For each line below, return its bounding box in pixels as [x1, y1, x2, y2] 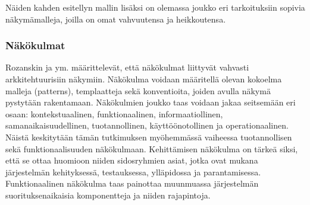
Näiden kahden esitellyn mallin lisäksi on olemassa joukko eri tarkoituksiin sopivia [5, 1, 305, 13]
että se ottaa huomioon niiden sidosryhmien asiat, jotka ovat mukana [5, 154, 258, 166]
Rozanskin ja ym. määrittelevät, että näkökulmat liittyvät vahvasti [5, 61, 249, 73]
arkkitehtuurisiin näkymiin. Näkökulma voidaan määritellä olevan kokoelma [5, 73, 282, 85]
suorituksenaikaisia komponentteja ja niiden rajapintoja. [5, 188, 211, 201]
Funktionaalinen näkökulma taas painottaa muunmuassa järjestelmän [5, 177, 259, 190]
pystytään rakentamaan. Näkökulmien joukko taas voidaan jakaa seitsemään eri [5, 96, 296, 108]
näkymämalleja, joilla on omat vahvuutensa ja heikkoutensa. [5, 12, 226, 25]
